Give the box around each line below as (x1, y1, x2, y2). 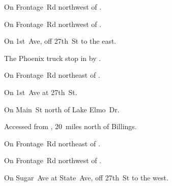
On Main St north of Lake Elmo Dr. (4, 104, 120, 114)
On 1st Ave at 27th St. (4, 86, 77, 97)
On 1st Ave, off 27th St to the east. (4, 36, 117, 46)
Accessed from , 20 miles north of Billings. (4, 121, 137, 132)
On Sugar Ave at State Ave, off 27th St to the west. (4, 172, 168, 182)
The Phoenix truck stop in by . (4, 52, 101, 63)
